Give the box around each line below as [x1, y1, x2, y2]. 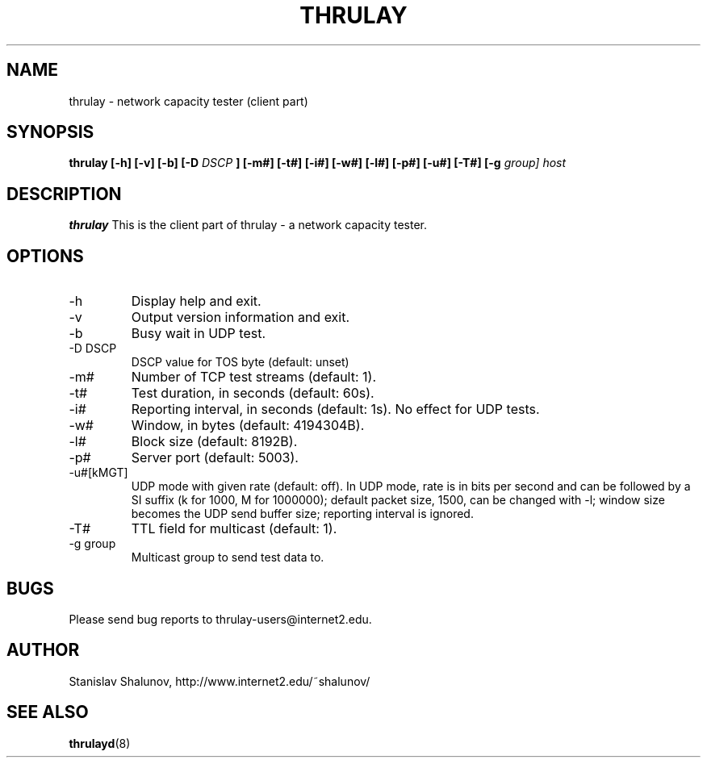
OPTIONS [6, 245, 84, 266]
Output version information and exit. [131, 309, 350, 326]
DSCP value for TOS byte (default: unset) [131, 355, 349, 369]
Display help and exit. [131, 293, 261, 310]
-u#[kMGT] [69, 465, 128, 480]
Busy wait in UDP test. [131, 325, 266, 342]
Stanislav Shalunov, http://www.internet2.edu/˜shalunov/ [69, 674, 370, 688]
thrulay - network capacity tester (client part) [69, 94, 308, 108]
